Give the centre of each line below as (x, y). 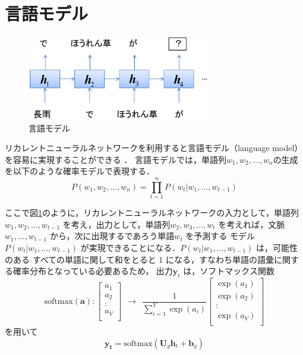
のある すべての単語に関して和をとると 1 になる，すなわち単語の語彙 (140, 259)
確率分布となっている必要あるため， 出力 (93, 271)
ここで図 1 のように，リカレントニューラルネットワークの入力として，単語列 (152, 213)
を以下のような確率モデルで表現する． (80, 171)
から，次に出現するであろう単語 (112, 236)
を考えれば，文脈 (252, 224)
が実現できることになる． (130, 247)
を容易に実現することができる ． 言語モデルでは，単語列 (116, 159)
